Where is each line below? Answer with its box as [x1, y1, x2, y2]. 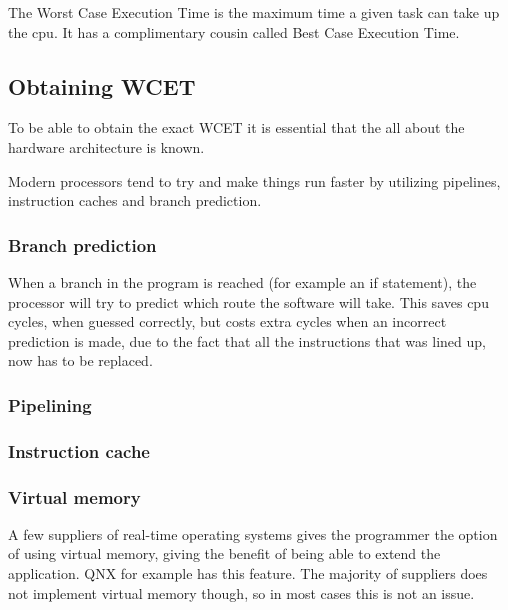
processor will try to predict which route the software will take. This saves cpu [8, 291, 489, 312]
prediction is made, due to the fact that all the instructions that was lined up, [8, 330, 486, 351]
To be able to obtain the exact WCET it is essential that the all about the [8, 117, 465, 138]
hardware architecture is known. [8, 136, 205, 157]
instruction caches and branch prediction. [8, 190, 262, 211]
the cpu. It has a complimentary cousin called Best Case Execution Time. [8, 21, 460, 42]
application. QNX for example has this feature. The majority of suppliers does [8, 563, 488, 584]
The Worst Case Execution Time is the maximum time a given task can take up [8, 2, 500, 22]
